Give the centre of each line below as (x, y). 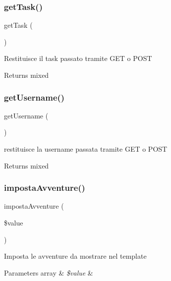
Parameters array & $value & (49, 272)
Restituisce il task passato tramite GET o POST (78, 58)
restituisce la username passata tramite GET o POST (86, 149)
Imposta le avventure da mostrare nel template (75, 256)
